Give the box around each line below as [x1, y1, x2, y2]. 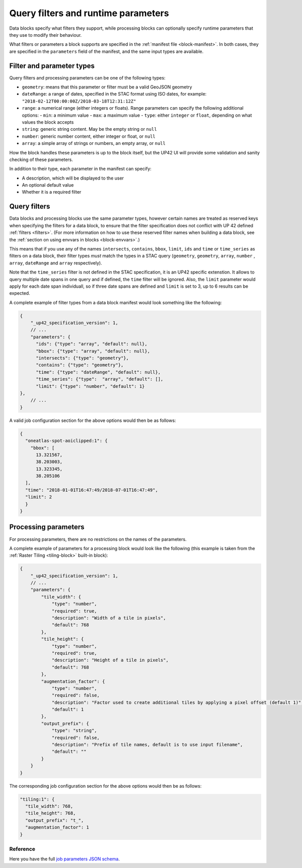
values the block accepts [22, 119, 74, 125]
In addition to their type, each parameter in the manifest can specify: [9, 166, 152, 172]
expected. [9, 290, 30, 296]
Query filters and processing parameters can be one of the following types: [9, 74, 166, 80]
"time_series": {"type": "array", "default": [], [36, 376, 164, 382]
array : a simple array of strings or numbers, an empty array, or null [22, 140, 166, 146]
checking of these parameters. [9, 156, 73, 162]
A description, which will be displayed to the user [22, 175, 124, 181]
